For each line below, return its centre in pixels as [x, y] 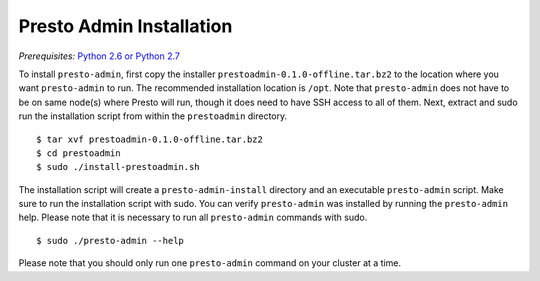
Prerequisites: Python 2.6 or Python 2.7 [99, 56]
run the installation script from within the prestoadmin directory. [153, 116]
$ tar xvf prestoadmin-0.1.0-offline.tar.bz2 [150, 139]
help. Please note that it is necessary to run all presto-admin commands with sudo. [193, 217]
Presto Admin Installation [125, 26]
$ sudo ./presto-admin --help [110, 240]
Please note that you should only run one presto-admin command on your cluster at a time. [210, 263]
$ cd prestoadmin [78, 153]
